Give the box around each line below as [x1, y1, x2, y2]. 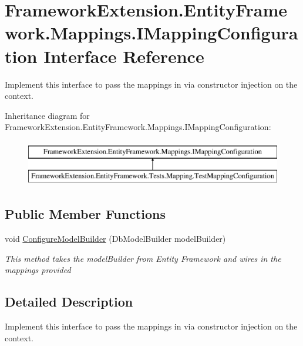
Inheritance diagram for [5, 109, 90, 121]
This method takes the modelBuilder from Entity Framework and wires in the [5, 252, 281, 264]
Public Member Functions [5, 205, 166, 223]
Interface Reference [43, 44, 204, 68]
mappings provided [5, 264, 71, 276]
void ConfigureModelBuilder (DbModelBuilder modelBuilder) [5, 232, 226, 245]
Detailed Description [5, 292, 133, 311]
